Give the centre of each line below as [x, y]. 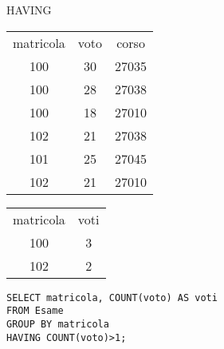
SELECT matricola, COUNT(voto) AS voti [112, 297]
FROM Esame [35, 311]
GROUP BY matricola [58, 324]
